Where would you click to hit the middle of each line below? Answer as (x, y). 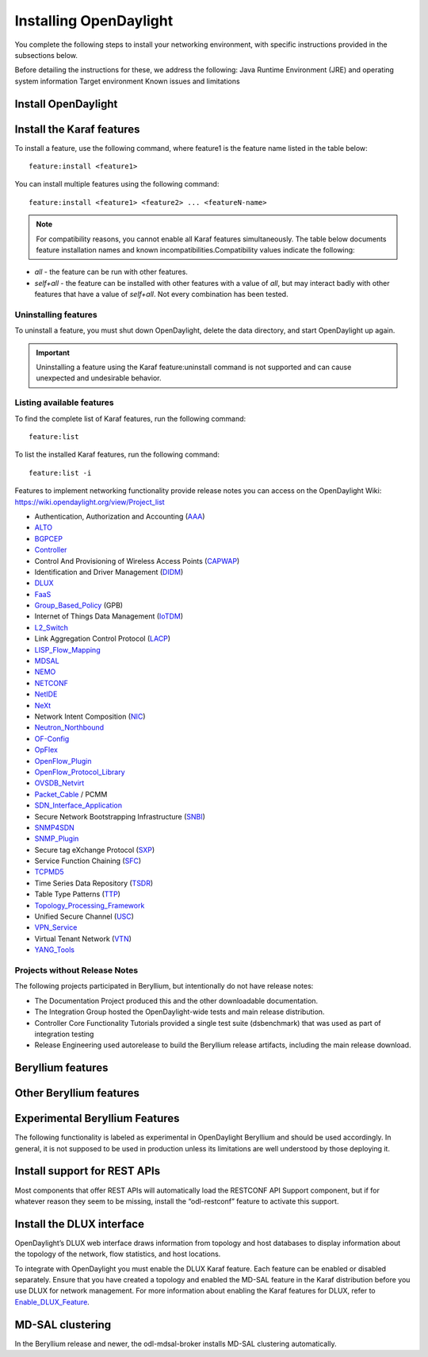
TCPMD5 (49, 872)
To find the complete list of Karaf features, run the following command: (130, 418)
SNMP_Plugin (57, 838)
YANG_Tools (55, 950)
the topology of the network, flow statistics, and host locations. (118, 1254)
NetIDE (46, 694)
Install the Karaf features (77, 129)
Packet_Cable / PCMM (71, 794)
